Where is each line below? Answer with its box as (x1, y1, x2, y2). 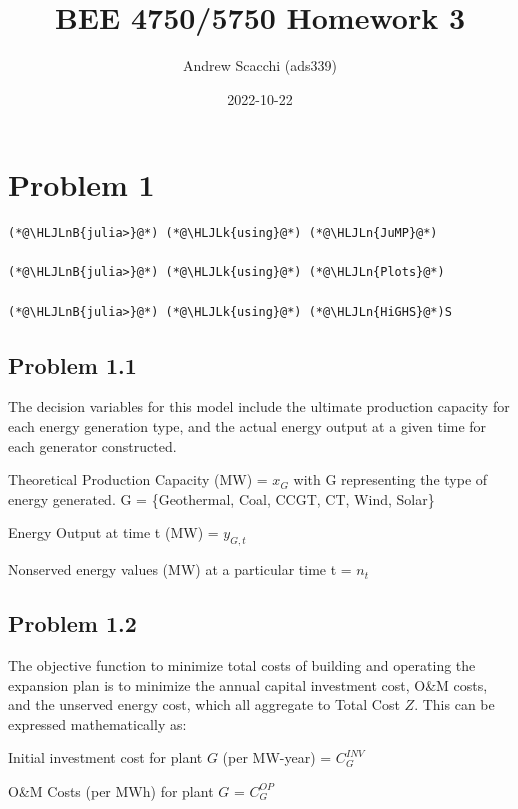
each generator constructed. (8, 435, 177, 456)
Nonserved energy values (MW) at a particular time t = (8, 559, 352, 580)
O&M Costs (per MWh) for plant (8, 780, 214, 801)
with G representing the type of (293, 469, 488, 490)
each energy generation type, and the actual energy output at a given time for (8, 416, 487, 437)
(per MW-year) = (222, 747, 332, 768)
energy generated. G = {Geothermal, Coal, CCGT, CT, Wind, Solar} (8, 488, 435, 509)
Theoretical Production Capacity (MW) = (8, 469, 268, 490)
